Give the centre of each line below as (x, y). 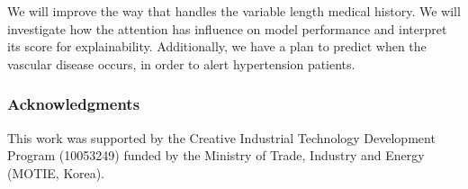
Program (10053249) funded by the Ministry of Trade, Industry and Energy (216, 155)
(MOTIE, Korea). (56, 172)
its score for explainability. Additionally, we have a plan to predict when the (217, 46)
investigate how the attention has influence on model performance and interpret (227, 28)
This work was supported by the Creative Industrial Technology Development (221, 137)
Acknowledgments (74, 104)
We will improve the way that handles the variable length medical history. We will (234, 11)
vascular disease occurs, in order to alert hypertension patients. (181, 63)
